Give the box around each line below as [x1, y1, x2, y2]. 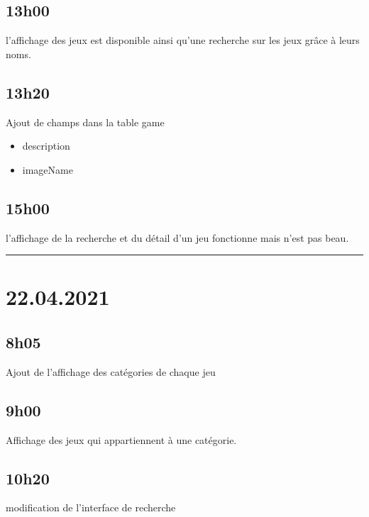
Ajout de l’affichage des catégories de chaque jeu [6, 364, 216, 379]
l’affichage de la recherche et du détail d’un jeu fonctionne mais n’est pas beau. [6, 230, 349, 245]
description [22, 138, 70, 153]
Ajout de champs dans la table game [6, 114, 165, 129]
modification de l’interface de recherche [6, 500, 176, 515]
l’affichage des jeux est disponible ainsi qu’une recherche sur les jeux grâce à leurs [6, 33, 360, 48]
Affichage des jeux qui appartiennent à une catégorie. [6, 432, 237, 447]
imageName [22, 162, 73, 177]
